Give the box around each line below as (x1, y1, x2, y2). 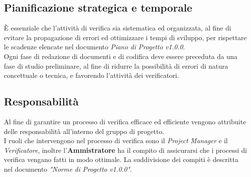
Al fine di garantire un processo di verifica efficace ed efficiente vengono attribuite (4, 116, 246, 126)
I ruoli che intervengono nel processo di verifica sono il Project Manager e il (4, 135, 228, 146)
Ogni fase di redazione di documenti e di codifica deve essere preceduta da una (4, 51, 237, 61)
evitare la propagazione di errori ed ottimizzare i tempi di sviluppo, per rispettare (4, 32, 247, 42)
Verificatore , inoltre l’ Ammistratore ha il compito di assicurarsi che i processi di (4, 145, 247, 155)
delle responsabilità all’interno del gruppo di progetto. (4, 126, 164, 136)
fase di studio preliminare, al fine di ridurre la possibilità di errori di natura (4, 60, 228, 71)
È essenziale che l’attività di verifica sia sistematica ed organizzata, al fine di (4, 23, 231, 33)
